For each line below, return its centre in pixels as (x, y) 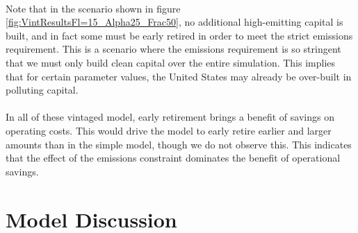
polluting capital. (42, 90)
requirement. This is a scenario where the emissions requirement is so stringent (173, 49)
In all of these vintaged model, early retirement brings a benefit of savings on (170, 117)
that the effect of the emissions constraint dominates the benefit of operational (173, 158)
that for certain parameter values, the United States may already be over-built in (179, 76)
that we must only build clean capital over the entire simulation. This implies (171, 62)
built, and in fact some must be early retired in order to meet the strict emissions (179, 35)
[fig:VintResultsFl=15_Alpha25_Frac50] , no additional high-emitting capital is (174, 22)
